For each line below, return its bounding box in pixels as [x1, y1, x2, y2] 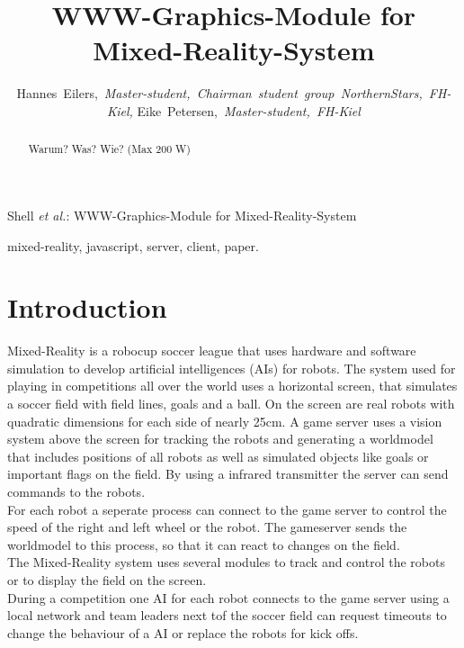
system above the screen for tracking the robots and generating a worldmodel [7, 429, 433, 448]
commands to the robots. [7, 482, 146, 501]
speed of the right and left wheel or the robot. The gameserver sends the [7, 517, 407, 536]
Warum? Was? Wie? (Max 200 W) [28, 141, 191, 157]
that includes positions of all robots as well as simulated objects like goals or [7, 446, 429, 465]
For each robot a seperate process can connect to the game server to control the [7, 499, 447, 518]
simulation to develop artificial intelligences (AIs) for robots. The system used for [7, 358, 456, 377]
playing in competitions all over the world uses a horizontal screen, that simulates [7, 376, 458, 395]
